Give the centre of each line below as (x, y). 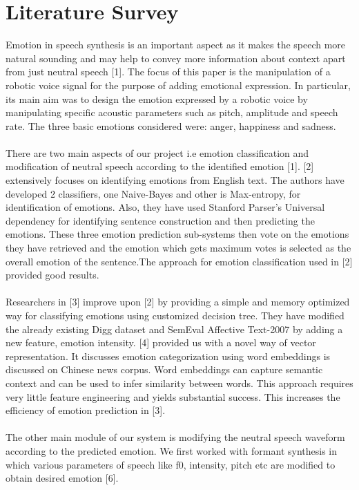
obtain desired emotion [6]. (62, 478)
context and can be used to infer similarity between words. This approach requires (179, 383)
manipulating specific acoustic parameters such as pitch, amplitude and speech (172, 112)
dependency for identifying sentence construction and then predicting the (160, 220)
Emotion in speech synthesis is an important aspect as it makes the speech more (176, 45)
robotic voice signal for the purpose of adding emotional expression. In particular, (178, 85)
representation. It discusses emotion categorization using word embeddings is (168, 356)
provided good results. (52, 275)
